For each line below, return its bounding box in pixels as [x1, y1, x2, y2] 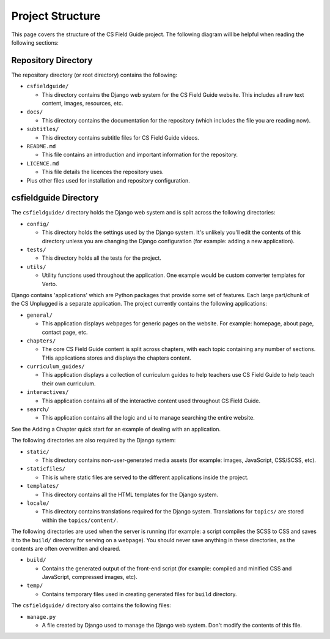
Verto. [42, 280, 57, 287]
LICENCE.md [26, 160, 59, 167]
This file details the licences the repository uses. [42, 168, 164, 176]
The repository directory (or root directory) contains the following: [11, 71, 178, 78]
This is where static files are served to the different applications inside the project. [42, 474, 249, 481]
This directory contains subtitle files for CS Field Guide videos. [42, 134, 200, 141]
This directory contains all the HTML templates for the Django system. [42, 491, 219, 498]
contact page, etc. [42, 328, 88, 336]
